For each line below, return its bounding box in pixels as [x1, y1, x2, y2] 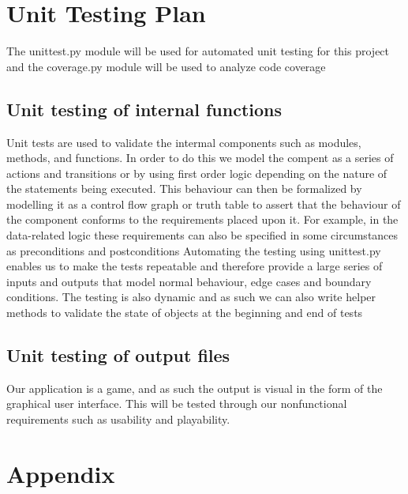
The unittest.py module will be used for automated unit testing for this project [6, 43, 390, 59]
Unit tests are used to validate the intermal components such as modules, [6, 134, 361, 150]
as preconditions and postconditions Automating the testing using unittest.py [6, 242, 381, 258]
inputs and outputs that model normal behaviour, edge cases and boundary [6, 273, 372, 289]
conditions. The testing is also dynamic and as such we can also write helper [6, 288, 376, 305]
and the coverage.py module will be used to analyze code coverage [6, 58, 326, 74]
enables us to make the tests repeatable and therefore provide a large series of [6, 258, 383, 274]
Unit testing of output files [6, 343, 230, 368]
